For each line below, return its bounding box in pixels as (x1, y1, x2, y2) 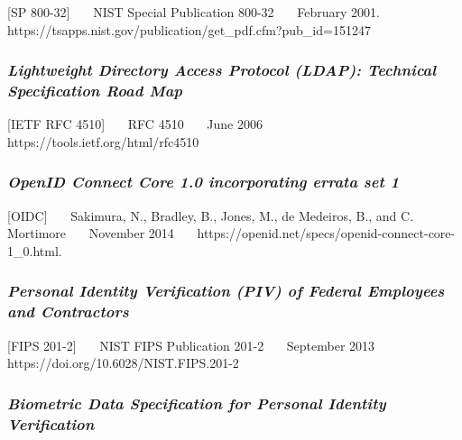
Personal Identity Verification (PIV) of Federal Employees (7, 280, 445, 302)
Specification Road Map (7, 79, 183, 102)
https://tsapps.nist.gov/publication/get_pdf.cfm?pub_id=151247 (7, 20, 371, 39)
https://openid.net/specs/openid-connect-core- (197, 224, 456, 243)
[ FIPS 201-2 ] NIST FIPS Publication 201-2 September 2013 (7, 335, 375, 354)
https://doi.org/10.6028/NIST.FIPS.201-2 (7, 353, 239, 372)
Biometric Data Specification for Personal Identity (7, 391, 386, 414)
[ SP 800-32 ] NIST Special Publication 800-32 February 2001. (7, 3, 380, 21)
